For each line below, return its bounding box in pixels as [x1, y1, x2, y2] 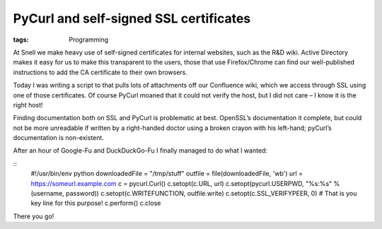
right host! [13, 100, 43, 109]
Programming [69, 35, 109, 44]
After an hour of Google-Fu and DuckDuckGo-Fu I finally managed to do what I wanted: [13, 146, 268, 155]
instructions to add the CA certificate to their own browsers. [13, 68, 187, 76]
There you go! [13, 212, 54, 221]
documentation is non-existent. [13, 134, 104, 142]
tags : [13, 35, 29, 44]
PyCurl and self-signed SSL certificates [13, 11, 251, 26]
